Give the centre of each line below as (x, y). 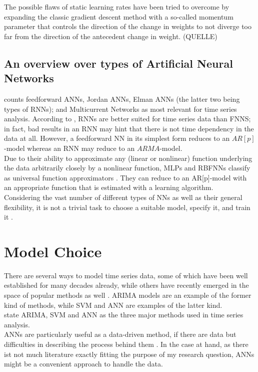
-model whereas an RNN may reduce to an (69, 148)
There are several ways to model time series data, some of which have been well (126, 275)
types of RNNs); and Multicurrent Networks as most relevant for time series (120, 109)
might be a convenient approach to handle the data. (83, 364)
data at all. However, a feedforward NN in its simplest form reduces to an (117, 138)
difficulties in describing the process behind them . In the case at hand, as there (126, 344)
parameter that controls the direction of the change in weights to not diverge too (128, 26)
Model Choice (53, 251)
